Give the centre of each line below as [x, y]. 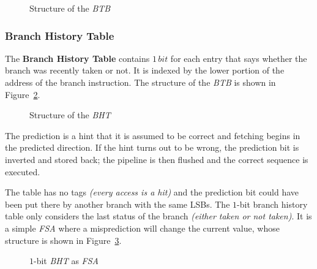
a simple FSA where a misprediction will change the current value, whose [142, 228]
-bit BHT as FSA [66, 261]
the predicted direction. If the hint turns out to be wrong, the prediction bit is [152, 147]
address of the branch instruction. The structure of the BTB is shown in [140, 82]
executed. [23, 171]
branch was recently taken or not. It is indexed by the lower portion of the [145, 70]
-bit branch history [272, 204]
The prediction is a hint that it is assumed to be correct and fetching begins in [153, 135]
